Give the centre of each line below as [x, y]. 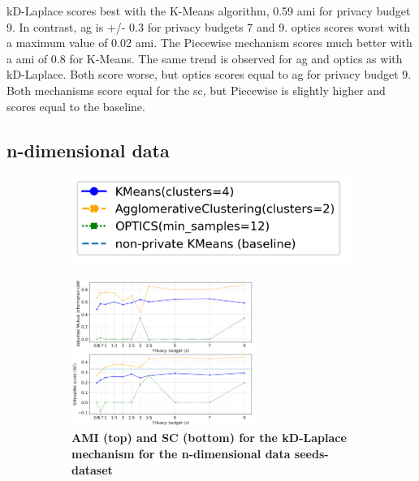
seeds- [311, 454]
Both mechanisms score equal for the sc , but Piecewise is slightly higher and [196, 90]
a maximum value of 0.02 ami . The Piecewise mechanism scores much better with [209, 43]
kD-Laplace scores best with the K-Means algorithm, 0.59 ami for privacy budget [209, 11]
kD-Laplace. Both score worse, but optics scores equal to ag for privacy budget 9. [209, 74]
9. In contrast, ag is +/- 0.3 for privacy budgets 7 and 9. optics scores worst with [208, 26]
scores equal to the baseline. [76, 106]
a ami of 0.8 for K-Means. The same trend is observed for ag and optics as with [205, 58]
